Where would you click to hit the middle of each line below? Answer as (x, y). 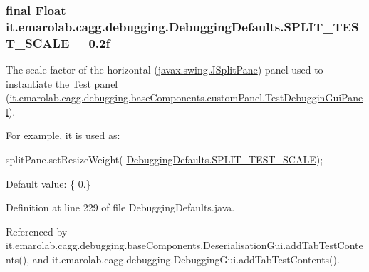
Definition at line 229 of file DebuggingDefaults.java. (120, 207)
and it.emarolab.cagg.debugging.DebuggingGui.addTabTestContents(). (186, 259)
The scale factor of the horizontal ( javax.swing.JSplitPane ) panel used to (165, 70)
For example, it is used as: (63, 135)
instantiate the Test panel (62, 83)
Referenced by (37, 231)
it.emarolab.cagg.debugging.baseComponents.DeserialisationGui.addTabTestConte (184, 245)
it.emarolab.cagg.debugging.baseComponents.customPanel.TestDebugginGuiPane (186, 97)
